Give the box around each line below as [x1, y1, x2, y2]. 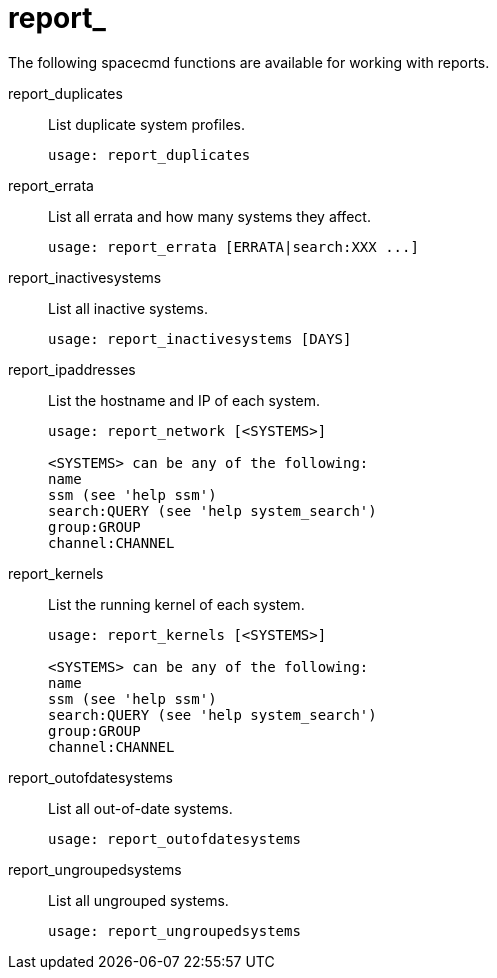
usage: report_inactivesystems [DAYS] [48, 330, 352, 347]
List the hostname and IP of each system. [48, 391, 321, 409]
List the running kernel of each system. [48, 595, 305, 613]
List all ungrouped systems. [48, 891, 229, 909]
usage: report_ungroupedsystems [48, 922, 301, 939]
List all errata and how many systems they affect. [48, 207, 371, 225]
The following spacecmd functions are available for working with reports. [8, 53, 490, 71]
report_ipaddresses [8, 360, 136, 378]
